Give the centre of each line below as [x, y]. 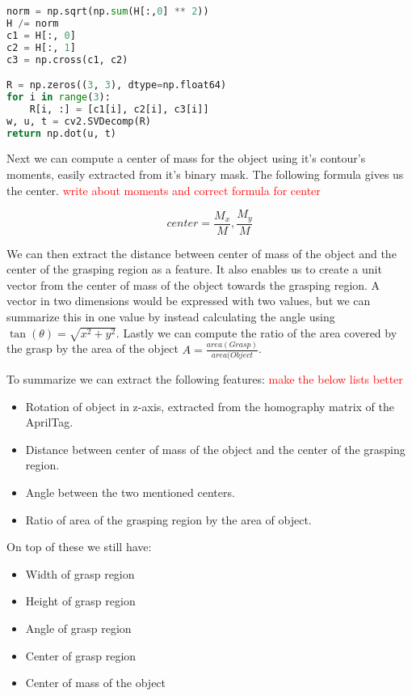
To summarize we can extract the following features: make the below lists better [205, 379]
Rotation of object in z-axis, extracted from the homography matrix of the [210, 406]
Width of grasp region [80, 573]
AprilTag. [49, 422]
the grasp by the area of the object [92, 348]
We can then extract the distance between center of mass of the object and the [202, 253]
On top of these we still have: [79, 547]
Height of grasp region [80, 601]
